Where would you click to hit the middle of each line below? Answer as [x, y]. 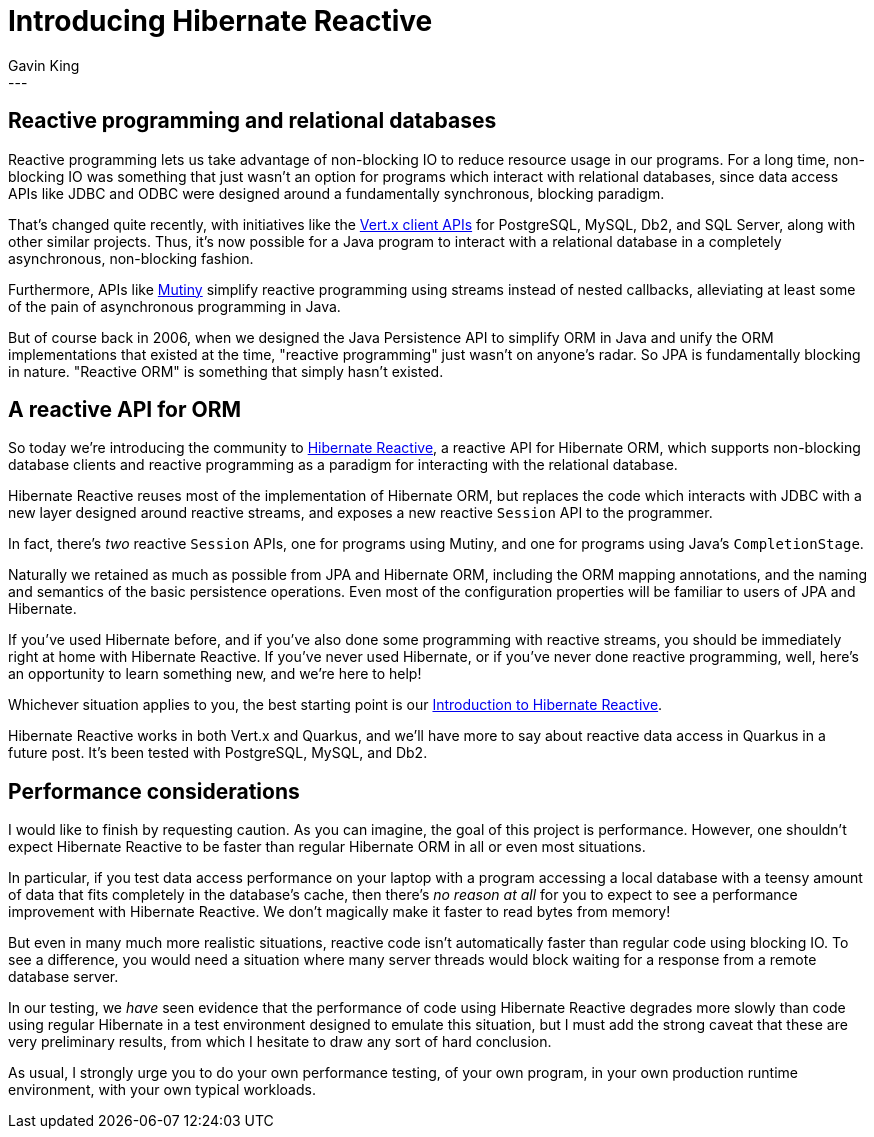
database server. [63, 977]
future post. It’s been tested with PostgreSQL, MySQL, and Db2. [218, 753]
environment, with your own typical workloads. [162, 1090]
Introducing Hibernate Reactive [220, 21]
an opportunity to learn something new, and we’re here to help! [215, 674]
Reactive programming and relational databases [252, 121]
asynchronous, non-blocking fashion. [131, 258]
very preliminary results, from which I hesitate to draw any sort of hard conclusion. [280, 1042]
